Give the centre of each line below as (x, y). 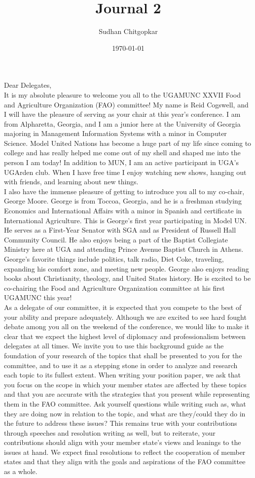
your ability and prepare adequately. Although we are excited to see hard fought (125, 317)
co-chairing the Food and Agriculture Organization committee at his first (114, 288)
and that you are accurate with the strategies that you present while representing (127, 394)
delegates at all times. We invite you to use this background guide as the (114, 346)
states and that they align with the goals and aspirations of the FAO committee (125, 461)
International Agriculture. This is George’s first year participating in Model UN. (125, 220)
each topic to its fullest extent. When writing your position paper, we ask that (122, 375)
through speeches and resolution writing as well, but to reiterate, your (110, 432)
